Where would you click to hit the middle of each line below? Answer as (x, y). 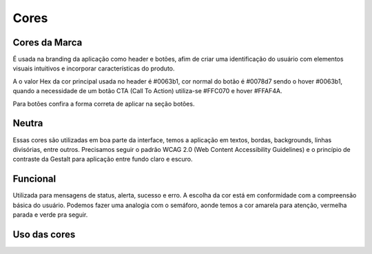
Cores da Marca (48, 42)
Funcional (34, 179)
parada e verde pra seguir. (50, 215)
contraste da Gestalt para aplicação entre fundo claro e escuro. (103, 159)
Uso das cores (44, 234)
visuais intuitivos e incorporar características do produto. (94, 68)
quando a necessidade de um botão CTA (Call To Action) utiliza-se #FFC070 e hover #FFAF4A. (147, 91)
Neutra (28, 123)
